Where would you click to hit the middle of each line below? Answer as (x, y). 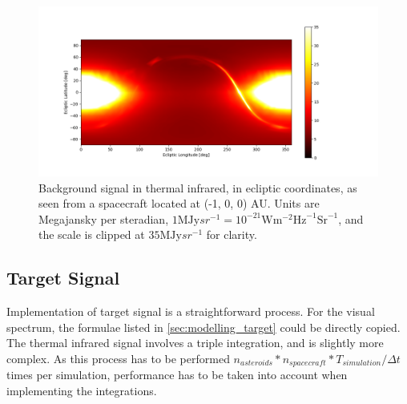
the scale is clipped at (92, 234)
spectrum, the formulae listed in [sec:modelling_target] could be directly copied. (203, 327)
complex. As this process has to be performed (118, 358)
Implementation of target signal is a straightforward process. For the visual (191, 311)
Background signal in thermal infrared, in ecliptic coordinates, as (198, 187)
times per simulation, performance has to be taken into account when (177, 375)
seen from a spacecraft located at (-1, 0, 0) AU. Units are (179, 203)
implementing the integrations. (82, 390)
